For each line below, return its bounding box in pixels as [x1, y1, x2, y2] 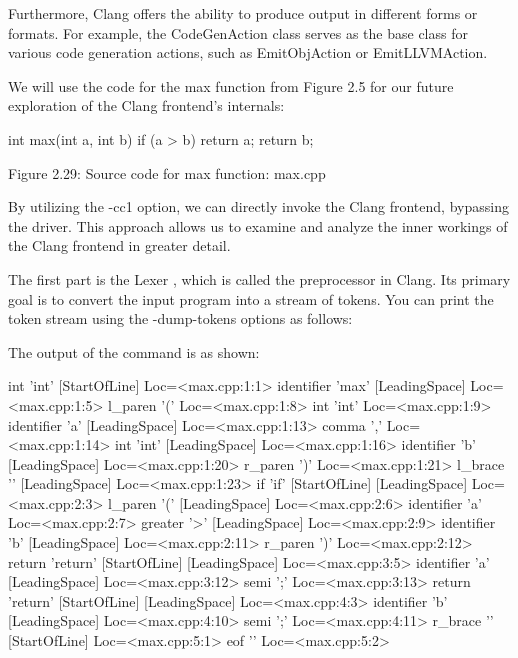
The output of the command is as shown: [8, 341, 260, 362]
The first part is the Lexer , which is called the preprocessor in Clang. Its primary [8, 268, 511, 289]
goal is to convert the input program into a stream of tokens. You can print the [8, 288, 494, 309]
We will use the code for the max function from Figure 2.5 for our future [8, 75, 454, 96]
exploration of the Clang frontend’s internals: [8, 95, 285, 116]
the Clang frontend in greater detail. [8, 235, 231, 256]
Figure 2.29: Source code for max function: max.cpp [8, 162, 326, 183]
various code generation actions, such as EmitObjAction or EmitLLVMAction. [8, 42, 488, 63]
